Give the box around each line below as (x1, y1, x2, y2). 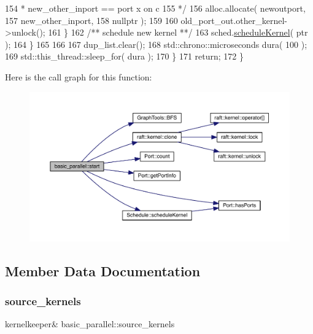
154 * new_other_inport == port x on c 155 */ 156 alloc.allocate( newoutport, (5, 2, 306, 14)
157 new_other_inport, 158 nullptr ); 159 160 (5, 14, 178, 26)
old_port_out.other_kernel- (180, 14, 287, 26)
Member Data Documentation (5, 261, 201, 280)
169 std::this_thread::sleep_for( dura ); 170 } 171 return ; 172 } (5, 50, 244, 63)
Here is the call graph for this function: (5, 70, 152, 83)
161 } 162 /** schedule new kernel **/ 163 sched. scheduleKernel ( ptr (48, 26, 308, 39)
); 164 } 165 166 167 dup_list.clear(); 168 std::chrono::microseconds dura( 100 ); (5, 37, 307, 50)
